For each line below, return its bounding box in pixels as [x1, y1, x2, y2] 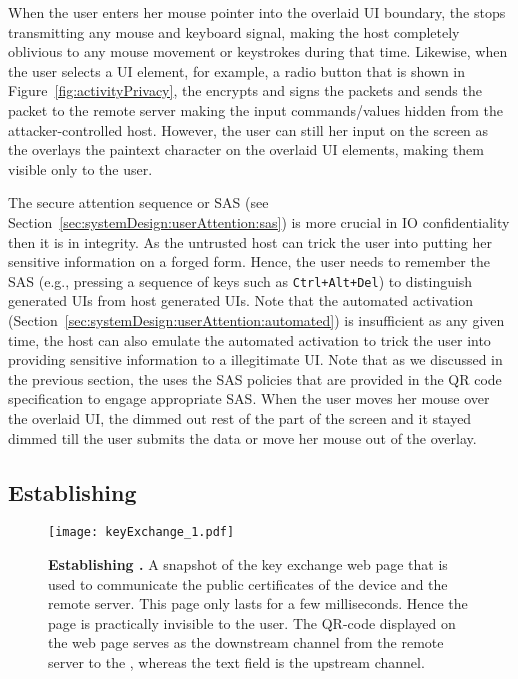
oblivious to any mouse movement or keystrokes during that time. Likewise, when [8, 41, 508, 62]
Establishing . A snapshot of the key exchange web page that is [48, 553, 448, 574]
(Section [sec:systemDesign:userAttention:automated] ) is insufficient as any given [8, 309, 505, 330]
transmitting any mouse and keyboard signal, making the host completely [8, 21, 460, 42]
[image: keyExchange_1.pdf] [48, 525, 235, 540]
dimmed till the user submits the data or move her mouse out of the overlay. [8, 427, 477, 448]
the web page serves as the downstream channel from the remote [48, 632, 444, 653]
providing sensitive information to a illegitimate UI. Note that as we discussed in [8, 349, 503, 370]
